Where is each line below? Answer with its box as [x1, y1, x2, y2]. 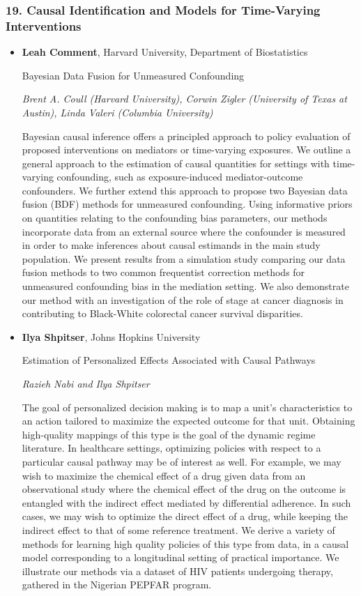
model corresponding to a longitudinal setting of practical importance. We [22, 550, 339, 565]
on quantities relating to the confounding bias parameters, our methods [22, 211, 328, 225]
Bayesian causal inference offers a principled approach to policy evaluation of [22, 128, 351, 143]
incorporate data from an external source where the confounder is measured [22, 224, 346, 238]
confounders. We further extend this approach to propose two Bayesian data [22, 183, 348, 197]
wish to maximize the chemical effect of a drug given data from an [22, 468, 306, 482]
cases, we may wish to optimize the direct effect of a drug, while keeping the [22, 509, 348, 524]
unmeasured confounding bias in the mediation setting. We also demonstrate [22, 279, 349, 293]
